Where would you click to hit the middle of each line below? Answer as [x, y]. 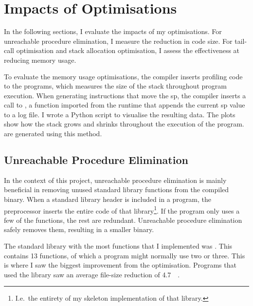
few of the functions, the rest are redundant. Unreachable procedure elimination [123, 220]
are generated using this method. [53, 134]
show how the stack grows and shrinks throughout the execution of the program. [124, 124]
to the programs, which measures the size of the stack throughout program [115, 86]
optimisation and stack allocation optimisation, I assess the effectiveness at [128, 50]
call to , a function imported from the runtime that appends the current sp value [125, 105]
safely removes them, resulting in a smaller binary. [79, 229]
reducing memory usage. [40, 60]
